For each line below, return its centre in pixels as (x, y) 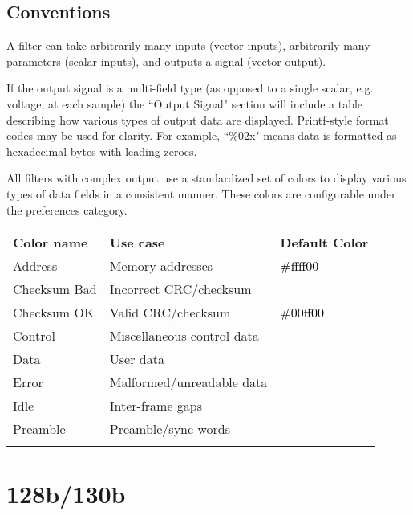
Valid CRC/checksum (170, 313)
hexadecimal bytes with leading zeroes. (102, 151)
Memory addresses (161, 266)
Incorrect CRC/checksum (180, 289)
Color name (51, 243)
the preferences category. (67, 209)
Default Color (324, 243)
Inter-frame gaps (156, 406)
